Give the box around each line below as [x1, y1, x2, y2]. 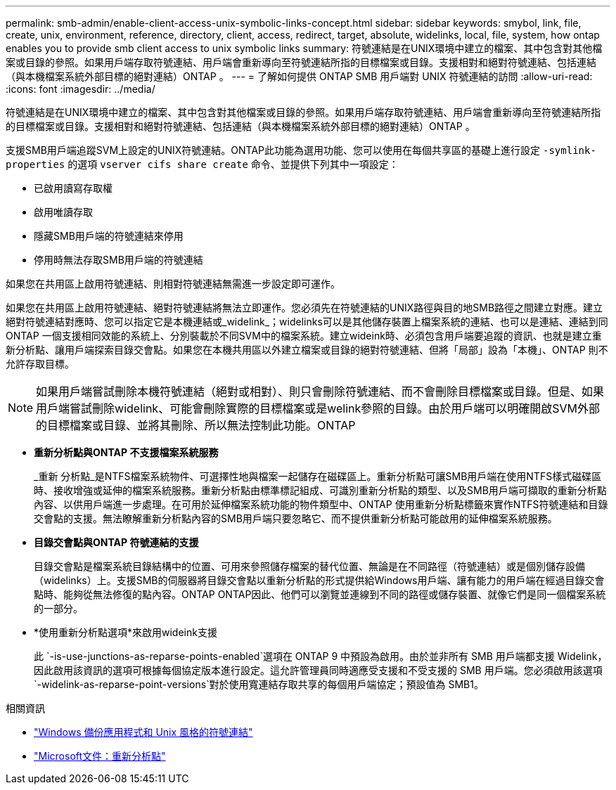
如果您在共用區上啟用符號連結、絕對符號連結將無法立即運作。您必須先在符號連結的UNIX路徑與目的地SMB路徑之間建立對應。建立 [6, 302, 603, 313]
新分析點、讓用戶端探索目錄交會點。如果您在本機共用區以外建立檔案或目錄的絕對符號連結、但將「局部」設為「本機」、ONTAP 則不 [6, 344, 608, 356]
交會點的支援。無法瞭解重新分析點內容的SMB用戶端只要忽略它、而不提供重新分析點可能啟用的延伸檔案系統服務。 [34, 512, 558, 524]
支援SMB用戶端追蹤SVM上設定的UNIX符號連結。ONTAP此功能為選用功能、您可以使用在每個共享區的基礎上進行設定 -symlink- [6, 144, 596, 156]
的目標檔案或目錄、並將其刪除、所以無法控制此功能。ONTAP [36, 418, 356, 432]
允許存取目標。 [6, 358, 75, 370]
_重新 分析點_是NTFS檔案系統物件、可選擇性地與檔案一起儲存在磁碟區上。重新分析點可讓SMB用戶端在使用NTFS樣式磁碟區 [34, 470, 602, 482]
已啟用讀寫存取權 [34, 182, 113, 194]
